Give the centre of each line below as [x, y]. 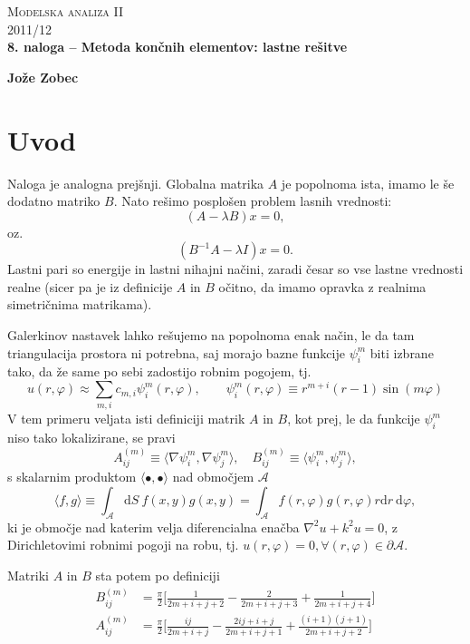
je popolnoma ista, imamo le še [368, 183]
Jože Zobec [43, 77]
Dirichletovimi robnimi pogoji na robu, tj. [123, 545]
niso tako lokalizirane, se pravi [91, 438]
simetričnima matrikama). [80, 304]
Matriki [28, 576]
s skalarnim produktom [72, 477]
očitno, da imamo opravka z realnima [322, 286]
